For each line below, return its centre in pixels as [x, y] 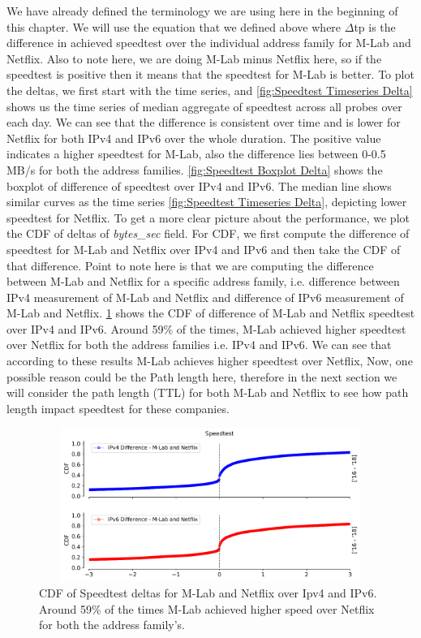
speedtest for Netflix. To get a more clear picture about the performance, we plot [208, 217]
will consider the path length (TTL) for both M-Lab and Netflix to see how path [208, 392]
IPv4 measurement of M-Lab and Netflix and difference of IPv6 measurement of [205, 297]
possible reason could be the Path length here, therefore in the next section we [202, 376]
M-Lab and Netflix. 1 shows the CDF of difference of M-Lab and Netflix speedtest [211, 313]
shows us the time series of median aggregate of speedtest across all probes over [204, 106]
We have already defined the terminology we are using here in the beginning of [202, 11]
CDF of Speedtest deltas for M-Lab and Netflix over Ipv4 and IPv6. [208, 593]
